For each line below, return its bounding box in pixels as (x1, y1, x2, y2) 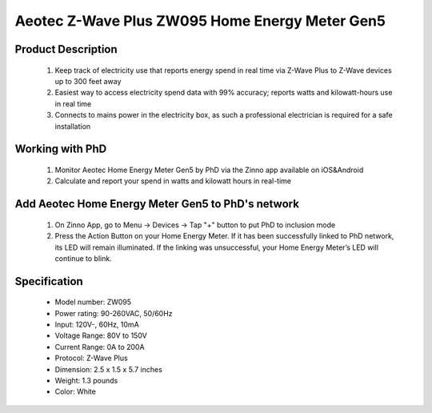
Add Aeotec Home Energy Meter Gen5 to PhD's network (14, 197, 300, 211)
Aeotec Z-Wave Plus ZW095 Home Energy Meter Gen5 (14, 12, 386, 30)
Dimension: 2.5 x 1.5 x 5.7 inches (54, 364, 163, 374)
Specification (14, 275, 83, 288)
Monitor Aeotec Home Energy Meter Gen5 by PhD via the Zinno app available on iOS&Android (54, 165, 364, 174)
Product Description (14, 42, 118, 56)
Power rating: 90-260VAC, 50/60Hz (54, 308, 173, 318)
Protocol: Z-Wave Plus (54, 353, 128, 363)
